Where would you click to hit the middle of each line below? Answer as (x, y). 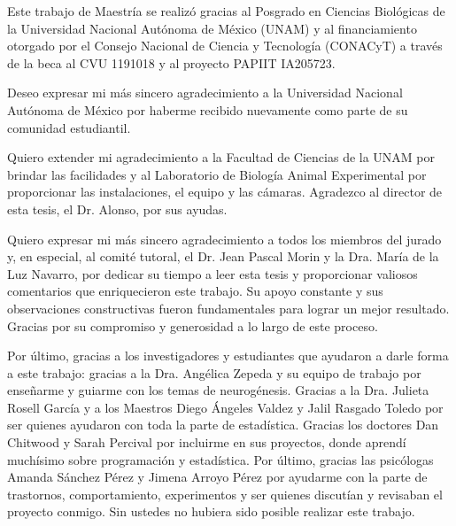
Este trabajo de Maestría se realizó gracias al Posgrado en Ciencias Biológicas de (226, 11)
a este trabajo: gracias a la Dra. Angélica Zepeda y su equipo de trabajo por (214, 372)
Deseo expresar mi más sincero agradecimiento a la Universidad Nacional (205, 93)
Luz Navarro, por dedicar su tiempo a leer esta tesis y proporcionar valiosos (213, 273)
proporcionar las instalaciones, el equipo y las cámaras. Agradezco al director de (225, 192)
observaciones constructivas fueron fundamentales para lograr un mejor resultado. (228, 308)
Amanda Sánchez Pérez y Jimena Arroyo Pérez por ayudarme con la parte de (217, 477)
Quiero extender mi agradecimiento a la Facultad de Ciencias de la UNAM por (221, 157)
